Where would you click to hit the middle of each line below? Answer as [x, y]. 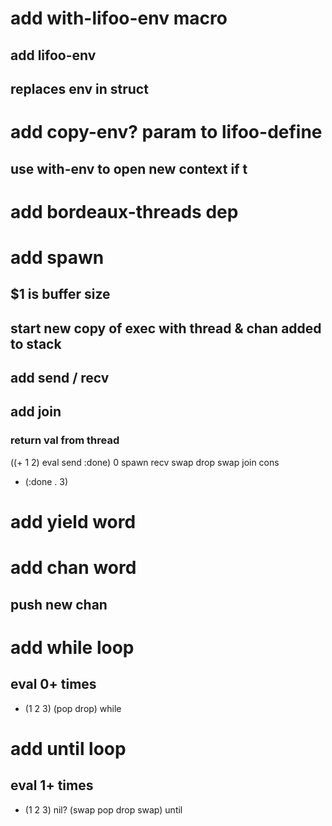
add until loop [68, 748]
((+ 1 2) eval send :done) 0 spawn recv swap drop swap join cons [145, 462]
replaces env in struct [79, 88]
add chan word [73, 568]
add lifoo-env [53, 55]
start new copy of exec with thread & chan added [166, 328]
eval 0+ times [53, 684]
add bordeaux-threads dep [124, 211]
